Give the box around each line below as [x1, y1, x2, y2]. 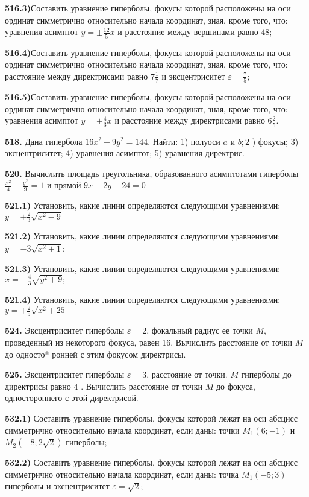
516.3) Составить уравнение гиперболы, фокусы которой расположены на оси [5, 2, 291, 14]
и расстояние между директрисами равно [114, 114, 265, 127]
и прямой [46, 179, 81, 191]
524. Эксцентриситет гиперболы [5, 324, 125, 337]
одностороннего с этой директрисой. [5, 391, 139, 404]
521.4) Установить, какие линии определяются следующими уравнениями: [5, 293, 281, 305]
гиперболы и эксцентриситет [5, 480, 110, 492]
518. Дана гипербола [5, 135, 83, 147]
